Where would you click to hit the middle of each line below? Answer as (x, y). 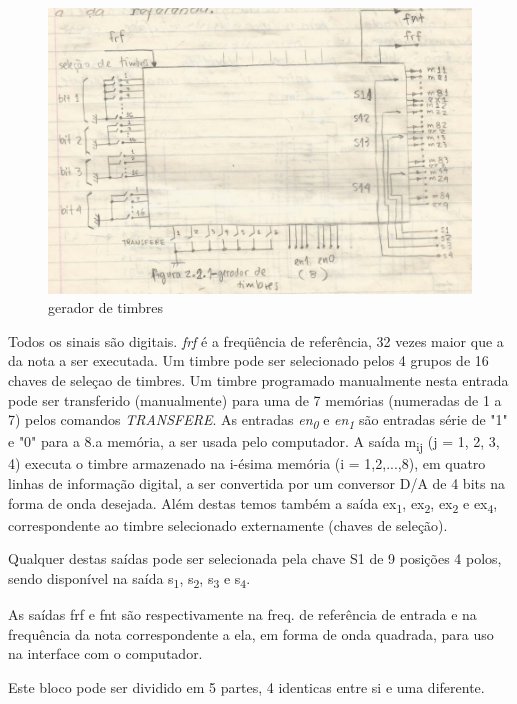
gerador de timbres (105, 307)
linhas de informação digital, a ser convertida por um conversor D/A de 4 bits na (256, 483)
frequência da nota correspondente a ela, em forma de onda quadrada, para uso (251, 633)
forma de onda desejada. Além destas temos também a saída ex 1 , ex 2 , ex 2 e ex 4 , (253, 504)
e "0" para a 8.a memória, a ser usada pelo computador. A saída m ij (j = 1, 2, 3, (254, 443)
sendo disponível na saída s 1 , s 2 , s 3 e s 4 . (129, 579)
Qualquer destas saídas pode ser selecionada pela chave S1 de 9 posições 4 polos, (255, 558)
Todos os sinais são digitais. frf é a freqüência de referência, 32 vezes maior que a (256, 340)
